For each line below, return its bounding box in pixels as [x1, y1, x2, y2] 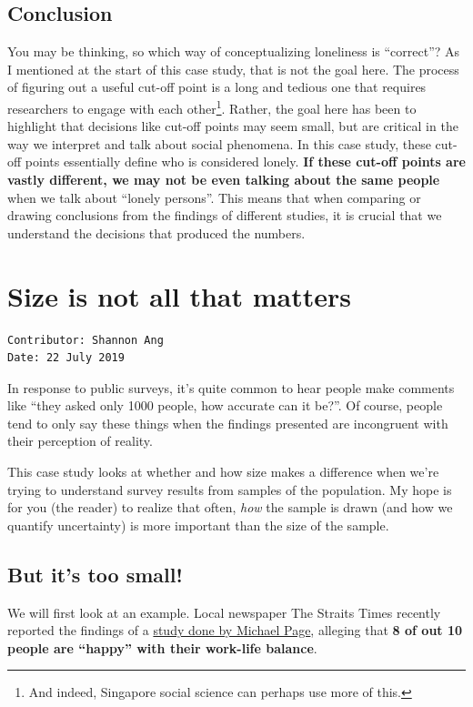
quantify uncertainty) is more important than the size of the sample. [7, 515, 389, 534]
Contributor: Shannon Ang [7, 333, 164, 347]
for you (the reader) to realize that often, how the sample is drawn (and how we [7, 498, 453, 517]
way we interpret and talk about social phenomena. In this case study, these [7, 134, 431, 153]
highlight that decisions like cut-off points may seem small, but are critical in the [7, 116, 458, 136]
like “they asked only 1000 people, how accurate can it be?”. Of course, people [7, 396, 443, 415]
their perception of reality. [7, 431, 153, 450]
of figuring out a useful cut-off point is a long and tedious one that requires [7, 77, 427, 96]
